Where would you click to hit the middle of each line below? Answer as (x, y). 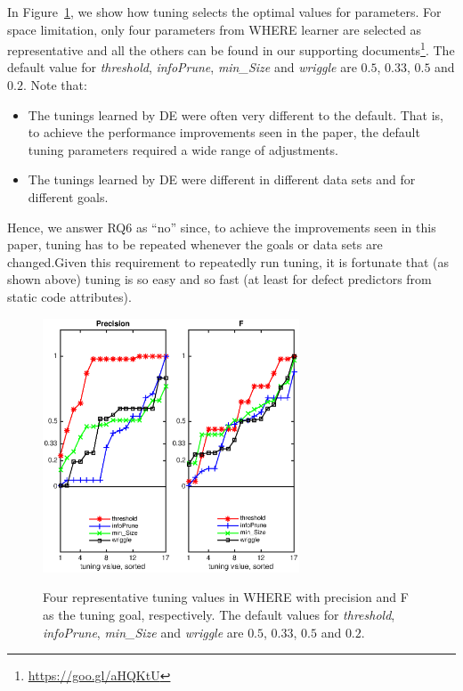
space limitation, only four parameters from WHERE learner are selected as (215, 29)
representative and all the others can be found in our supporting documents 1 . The (231, 49)
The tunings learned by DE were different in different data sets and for (222, 179)
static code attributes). (69, 296)
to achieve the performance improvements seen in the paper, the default (224, 132)
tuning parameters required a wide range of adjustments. (183, 149)
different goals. (68, 197)
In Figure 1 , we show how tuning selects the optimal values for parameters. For (224, 12)
